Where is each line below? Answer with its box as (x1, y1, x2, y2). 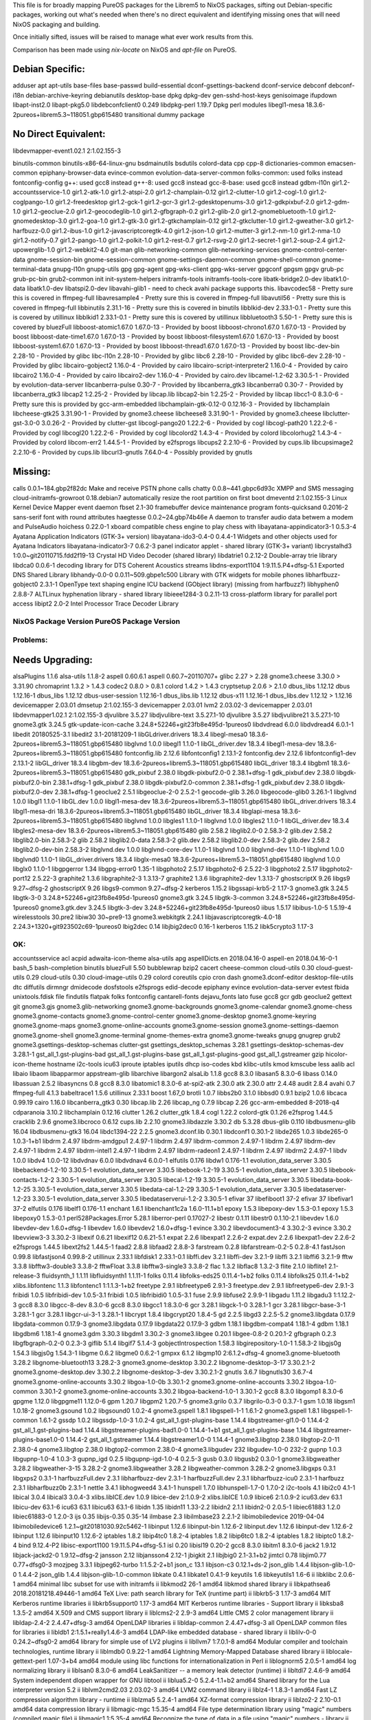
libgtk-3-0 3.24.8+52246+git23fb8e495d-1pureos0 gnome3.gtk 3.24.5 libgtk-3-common (12, 894, 265, 902)
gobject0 (12, 580, 38, 588)
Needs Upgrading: (12, 654, 93, 666)
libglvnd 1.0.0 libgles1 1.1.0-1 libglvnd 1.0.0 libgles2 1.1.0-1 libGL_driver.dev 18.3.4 (124, 817, 350, 825)
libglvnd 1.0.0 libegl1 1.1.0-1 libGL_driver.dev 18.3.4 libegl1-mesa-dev (124, 740, 316, 748)
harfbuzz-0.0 (12, 226, 51, 235)
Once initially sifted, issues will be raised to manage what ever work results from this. (12, 33, 254, 41)
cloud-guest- (315, 963, 354, 971)
